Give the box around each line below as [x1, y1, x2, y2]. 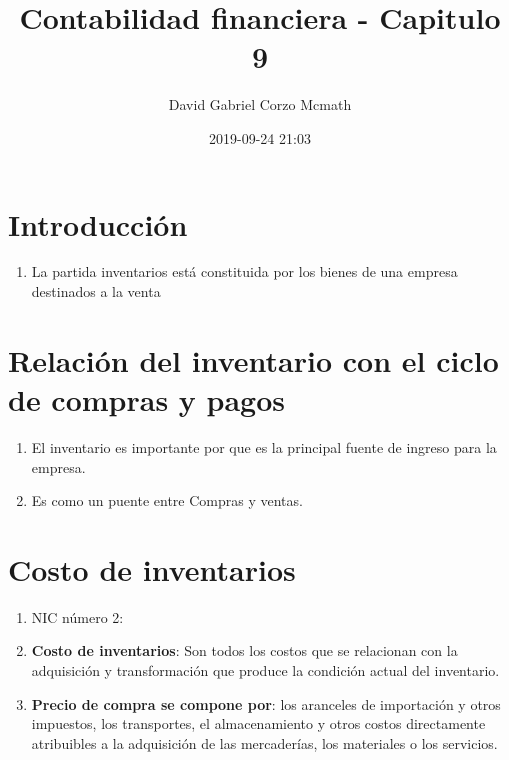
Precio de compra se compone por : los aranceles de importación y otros [31, 693, 501, 714]
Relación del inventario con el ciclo [8, 339, 499, 380]
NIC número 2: [31, 606, 124, 627]
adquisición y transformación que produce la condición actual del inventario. [31, 660, 500, 681]
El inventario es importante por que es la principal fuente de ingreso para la [31, 436, 497, 457]
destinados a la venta [31, 281, 161, 302]
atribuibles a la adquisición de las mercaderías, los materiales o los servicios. [31, 732, 498, 753]
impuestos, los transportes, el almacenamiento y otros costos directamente [31, 713, 486, 734]
